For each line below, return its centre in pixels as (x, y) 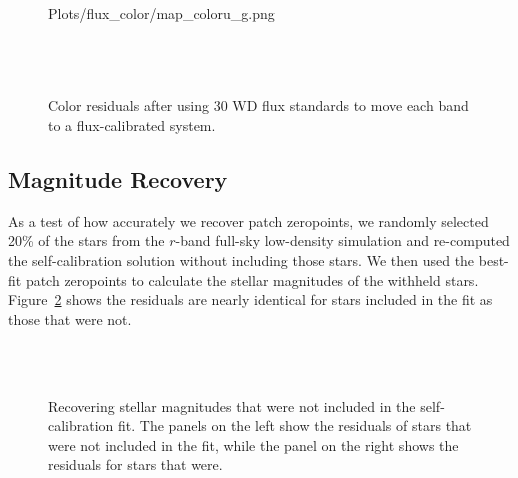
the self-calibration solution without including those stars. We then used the (241, 259)
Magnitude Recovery (118, 178)
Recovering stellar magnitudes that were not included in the (232, 405)
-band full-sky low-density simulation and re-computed (342, 240)
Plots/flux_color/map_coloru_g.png (161, 13)
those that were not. (70, 318)
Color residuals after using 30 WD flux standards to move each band (258, 105)
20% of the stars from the (86, 240)
